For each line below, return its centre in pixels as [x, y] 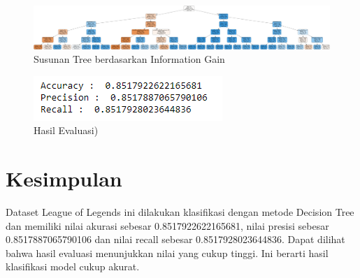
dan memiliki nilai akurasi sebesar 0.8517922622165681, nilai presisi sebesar [167, 225]
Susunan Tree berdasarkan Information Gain [129, 59]
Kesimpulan [64, 178]
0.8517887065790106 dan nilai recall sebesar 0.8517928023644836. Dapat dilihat [175, 239]
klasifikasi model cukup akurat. [73, 266]
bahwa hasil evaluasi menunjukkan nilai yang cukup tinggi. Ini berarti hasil [167, 253]
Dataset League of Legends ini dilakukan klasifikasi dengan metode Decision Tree [180, 212]
